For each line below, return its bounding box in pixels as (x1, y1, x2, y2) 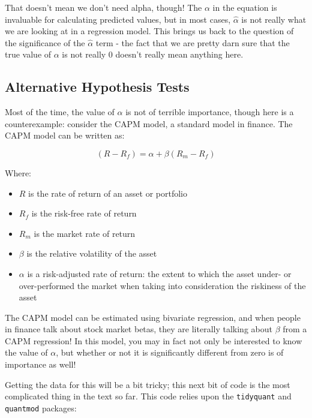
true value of (5, 48, 52, 61)
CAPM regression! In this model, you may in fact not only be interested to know (5, 334, 302, 347)
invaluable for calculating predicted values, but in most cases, (5, 13, 231, 25)
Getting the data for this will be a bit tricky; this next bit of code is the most (5, 378, 290, 390)
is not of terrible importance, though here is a (125, 106, 294, 118)
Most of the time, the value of (5, 106, 115, 118)
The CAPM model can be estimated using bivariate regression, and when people (5, 311, 301, 323)
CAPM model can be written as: (5, 129, 125, 142)
